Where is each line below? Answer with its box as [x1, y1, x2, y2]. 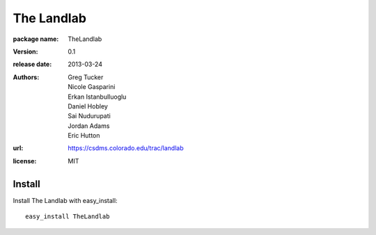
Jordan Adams [68, 122, 110, 130]
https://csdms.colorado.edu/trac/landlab [68, 144, 184, 152]
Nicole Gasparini [68, 83, 116, 91]
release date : [13, 60, 52, 69]
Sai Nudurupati [68, 112, 111, 120]
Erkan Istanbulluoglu [68, 92, 127, 101]
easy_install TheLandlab [25, 213, 110, 220]
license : [13, 156, 37, 165]
